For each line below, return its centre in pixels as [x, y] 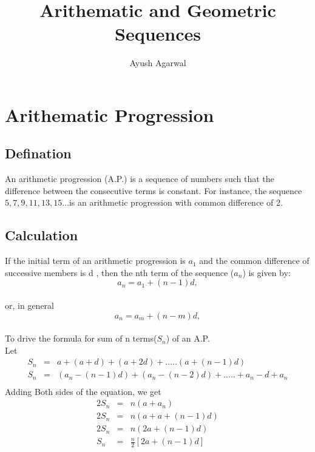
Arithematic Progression [110, 114]
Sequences [158, 34]
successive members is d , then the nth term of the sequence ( [120, 272]
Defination [38, 153]
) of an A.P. [188, 338]
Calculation [42, 235]
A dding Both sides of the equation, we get [83, 391]
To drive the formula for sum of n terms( [81, 338]
